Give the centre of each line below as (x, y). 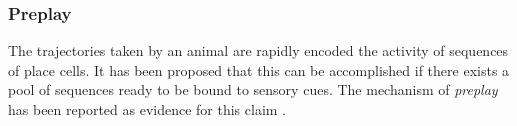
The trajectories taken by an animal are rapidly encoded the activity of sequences (258, 50)
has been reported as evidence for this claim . (147, 109)
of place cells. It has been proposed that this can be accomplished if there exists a (259, 69)
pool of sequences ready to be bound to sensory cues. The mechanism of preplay (253, 89)
